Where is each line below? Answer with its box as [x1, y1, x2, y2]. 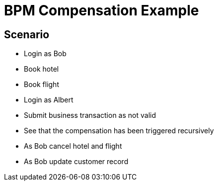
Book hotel [24, 65, 59, 74]
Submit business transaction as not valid [24, 111, 156, 120]
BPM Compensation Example [4, 2, 199, 19]
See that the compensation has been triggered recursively [24, 126, 214, 135]
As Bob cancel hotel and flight [24, 142, 122, 151]
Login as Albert [24, 95, 73, 104]
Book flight [24, 80, 59, 89]
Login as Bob [24, 49, 67, 58]
